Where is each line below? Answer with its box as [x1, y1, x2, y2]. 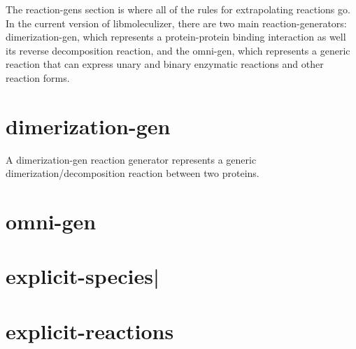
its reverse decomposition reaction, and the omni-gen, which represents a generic [6, 43, 350, 57]
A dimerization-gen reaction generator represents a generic [6, 152, 257, 166]
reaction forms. [6, 70, 70, 85]
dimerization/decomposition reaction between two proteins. [6, 166, 259, 180]
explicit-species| [6, 262, 159, 290]
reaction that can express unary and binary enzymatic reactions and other [6, 57, 324, 71]
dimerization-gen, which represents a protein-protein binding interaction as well [6, 29, 346, 44]
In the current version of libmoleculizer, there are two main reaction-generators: [6, 15, 347, 30]
